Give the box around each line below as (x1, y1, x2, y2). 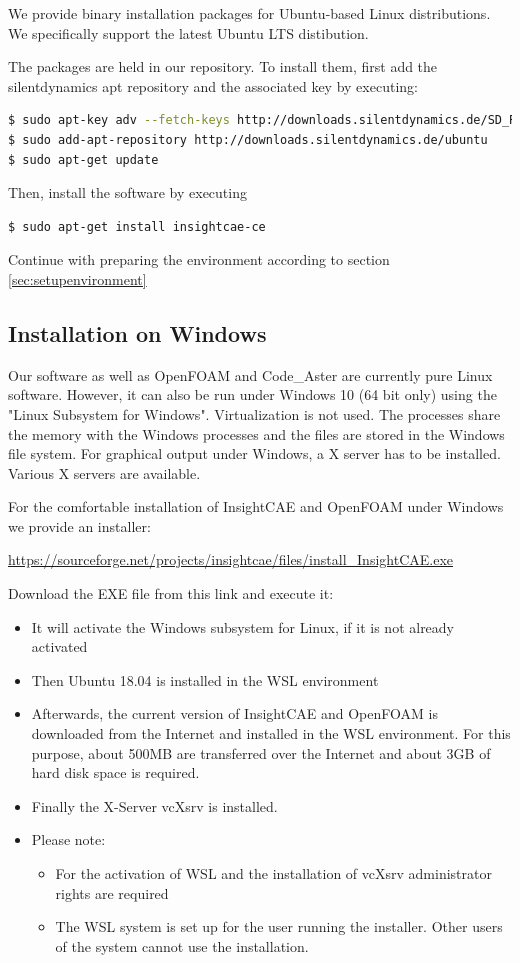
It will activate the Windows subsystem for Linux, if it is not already (31, 616, 455, 637)
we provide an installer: (8, 515, 151, 536)
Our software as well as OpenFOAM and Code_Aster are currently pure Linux (8, 364, 493, 385)
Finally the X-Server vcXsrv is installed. (31, 795, 278, 816)
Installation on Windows (8, 317, 267, 348)
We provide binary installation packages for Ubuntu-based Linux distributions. (8, 3, 491, 23)
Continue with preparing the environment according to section (8, 249, 390, 270)
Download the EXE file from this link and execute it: (8, 583, 334, 604)
